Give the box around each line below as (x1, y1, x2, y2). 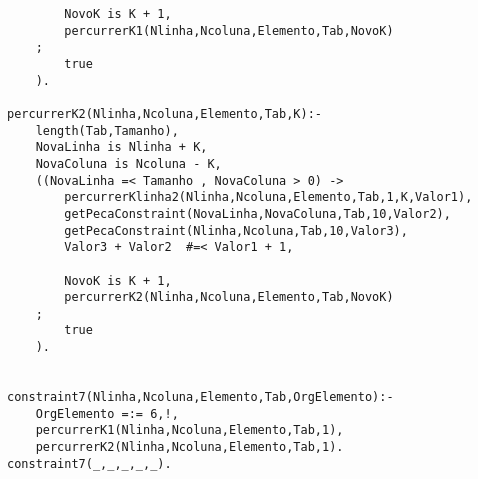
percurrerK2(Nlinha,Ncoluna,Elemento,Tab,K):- (7, 106, 322, 121)
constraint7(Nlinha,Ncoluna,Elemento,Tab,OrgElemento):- (7, 390, 394, 405)
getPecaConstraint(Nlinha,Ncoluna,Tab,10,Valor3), (64, 223, 408, 238)
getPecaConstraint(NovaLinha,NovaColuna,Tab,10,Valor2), (64, 206, 451, 221)
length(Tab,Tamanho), (35, 123, 179, 138)
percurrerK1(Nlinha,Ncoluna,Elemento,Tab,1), (35, 423, 344, 438)
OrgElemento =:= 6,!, (35, 406, 179, 421)
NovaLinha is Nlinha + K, (35, 140, 208, 155)
